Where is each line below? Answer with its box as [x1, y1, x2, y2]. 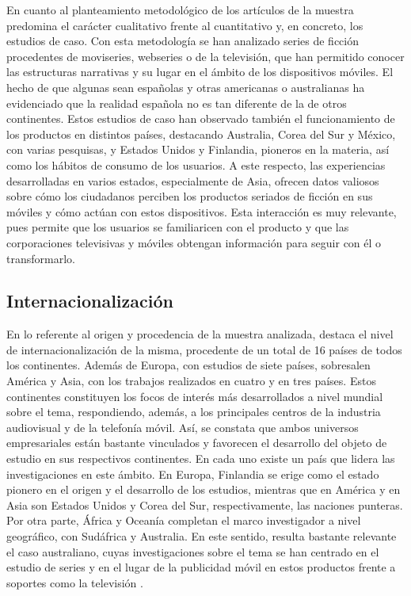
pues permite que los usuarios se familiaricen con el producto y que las [6, 219, 349, 235]
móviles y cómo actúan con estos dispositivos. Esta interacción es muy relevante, [6, 203, 397, 220]
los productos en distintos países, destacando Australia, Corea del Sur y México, [6, 125, 396, 142]
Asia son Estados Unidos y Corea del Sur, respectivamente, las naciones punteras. [6, 496, 403, 513]
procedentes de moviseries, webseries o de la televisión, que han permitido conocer [6, 48, 405, 64]
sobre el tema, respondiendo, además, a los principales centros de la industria [6, 403, 381, 420]
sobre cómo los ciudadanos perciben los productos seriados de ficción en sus [6, 188, 373, 204]
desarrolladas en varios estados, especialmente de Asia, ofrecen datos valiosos [6, 172, 379, 189]
